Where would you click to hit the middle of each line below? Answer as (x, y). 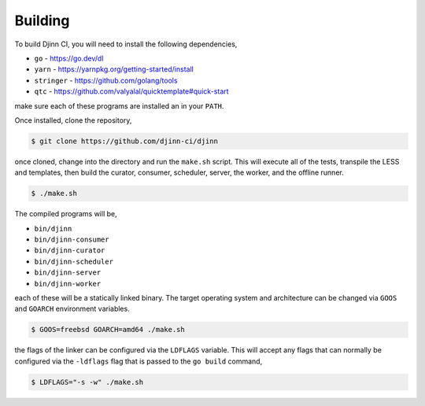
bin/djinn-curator (70, 251)
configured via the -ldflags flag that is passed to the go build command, (139, 361)
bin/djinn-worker (68, 284)
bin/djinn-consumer (72, 240)
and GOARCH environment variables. (72, 309)
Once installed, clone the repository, (73, 120)
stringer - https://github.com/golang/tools (106, 80)
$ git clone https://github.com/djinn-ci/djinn (124, 141)
